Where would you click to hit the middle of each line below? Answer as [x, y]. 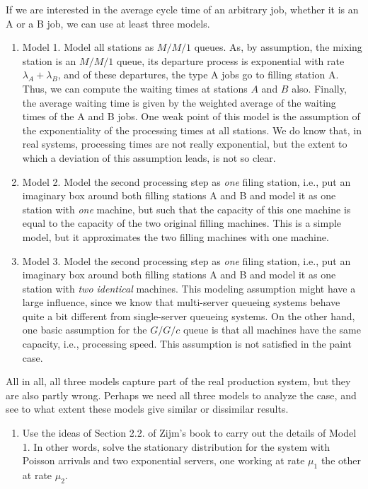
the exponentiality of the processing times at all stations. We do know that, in [192, 130]
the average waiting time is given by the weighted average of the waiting [179, 102]
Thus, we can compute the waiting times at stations [135, 88]
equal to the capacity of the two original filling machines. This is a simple [182, 223]
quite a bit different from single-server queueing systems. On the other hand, [189, 316]
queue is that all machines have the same [272, 330]
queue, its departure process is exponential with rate [230, 60]
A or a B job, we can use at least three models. [108, 23]
